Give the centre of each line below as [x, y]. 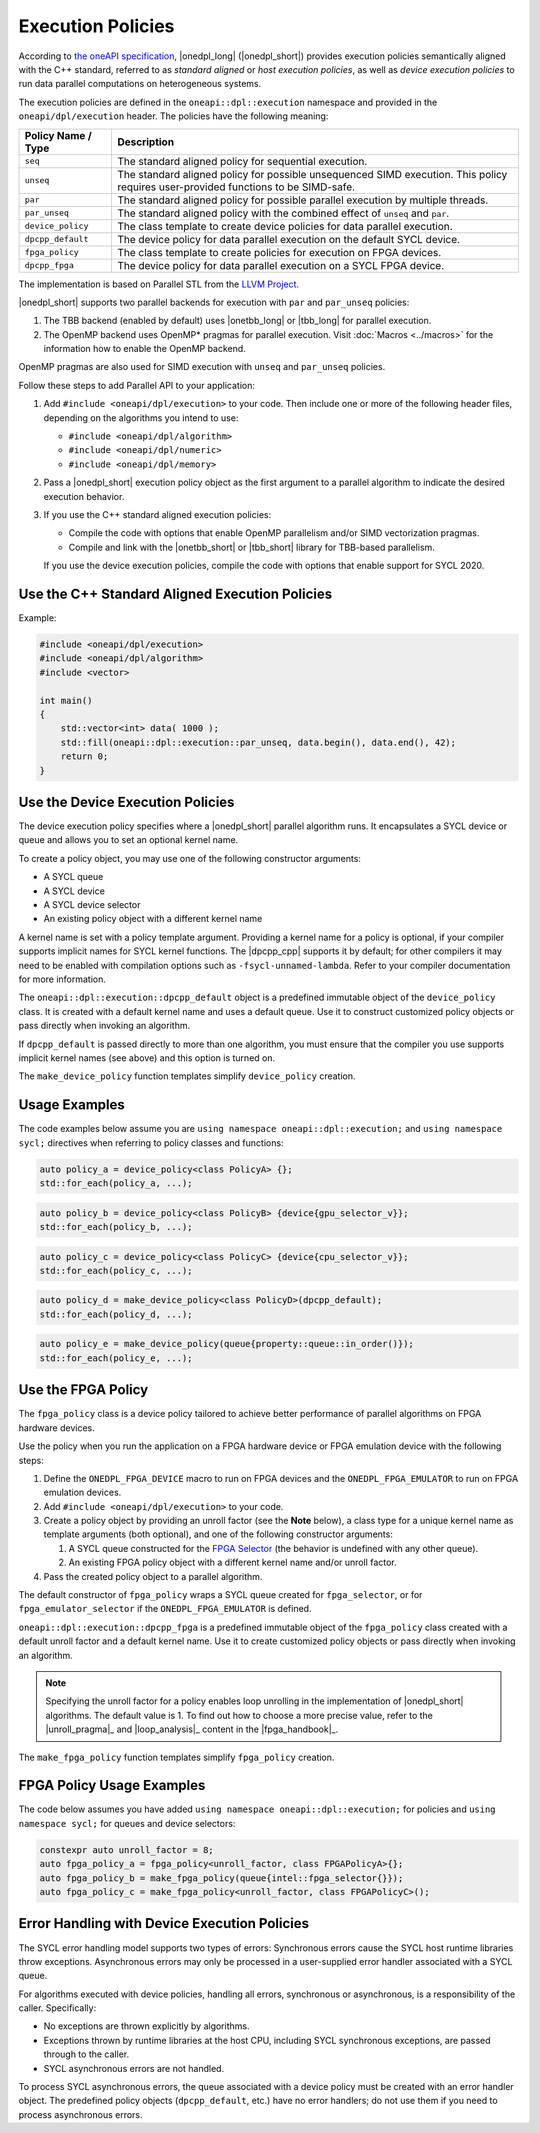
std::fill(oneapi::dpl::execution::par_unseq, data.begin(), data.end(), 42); [258, 742]
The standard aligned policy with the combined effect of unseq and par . [283, 213]
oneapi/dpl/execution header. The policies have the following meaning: [173, 116]
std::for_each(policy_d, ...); [116, 1314]
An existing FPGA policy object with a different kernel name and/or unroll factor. [232, 1562]
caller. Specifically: [57, 2008]
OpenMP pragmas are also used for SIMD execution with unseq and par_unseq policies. [202, 367]
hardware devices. [56, 1427]
